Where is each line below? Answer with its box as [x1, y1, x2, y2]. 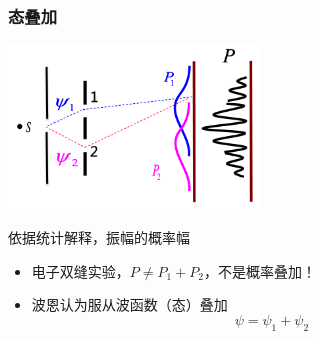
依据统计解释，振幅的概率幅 [8, 226, 190, 247]
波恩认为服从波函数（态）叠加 [31, 294, 228, 315]
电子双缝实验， [31, 260, 130, 281]
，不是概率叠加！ [203, 260, 316, 281]
